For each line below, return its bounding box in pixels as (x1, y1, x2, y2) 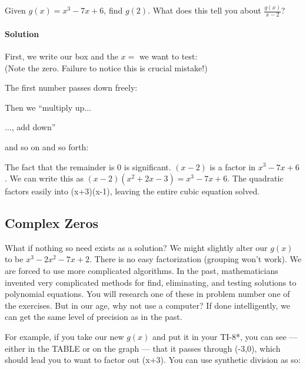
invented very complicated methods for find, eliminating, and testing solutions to (5, 276, 297, 288)
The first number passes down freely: (5, 81, 138, 94)
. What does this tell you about (148, 4, 261, 16)
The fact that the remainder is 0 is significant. (5, 160, 171, 173)
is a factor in (209, 160, 256, 173)
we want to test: (139, 49, 198, 62)
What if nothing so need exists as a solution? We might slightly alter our (5, 241, 268, 253)
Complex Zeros (5, 214, 99, 232)
